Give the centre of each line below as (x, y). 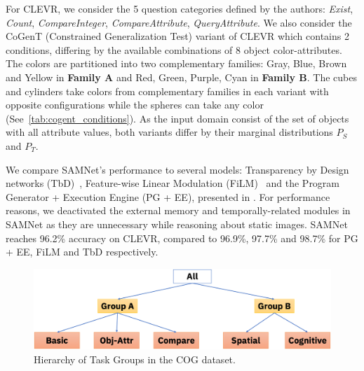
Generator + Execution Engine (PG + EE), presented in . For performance (168, 196)
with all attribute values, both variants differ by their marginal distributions (169, 132)
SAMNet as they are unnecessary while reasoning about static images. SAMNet (177, 224)
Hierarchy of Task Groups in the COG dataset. (135, 359)
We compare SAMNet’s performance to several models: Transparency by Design (177, 169)
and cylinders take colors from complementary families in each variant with (167, 91)
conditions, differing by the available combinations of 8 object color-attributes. (174, 49)
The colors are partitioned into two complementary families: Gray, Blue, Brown (176, 63)
